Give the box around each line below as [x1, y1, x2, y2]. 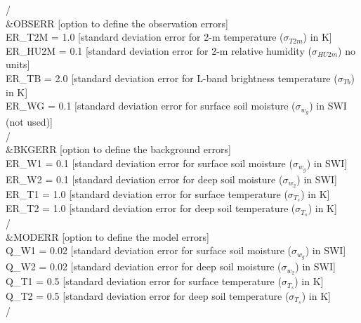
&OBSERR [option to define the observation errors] [6, 15, 228, 30]
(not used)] [6, 114, 53, 129]
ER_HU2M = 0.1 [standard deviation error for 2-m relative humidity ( [6, 43, 312, 58]
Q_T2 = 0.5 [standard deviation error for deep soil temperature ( [6, 289, 289, 303]
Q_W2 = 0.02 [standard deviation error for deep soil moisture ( [6, 259, 282, 274]
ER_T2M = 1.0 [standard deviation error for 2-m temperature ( [6, 29, 284, 44]
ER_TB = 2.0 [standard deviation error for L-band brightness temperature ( [6, 70, 338, 85]
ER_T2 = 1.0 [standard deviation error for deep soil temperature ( [6, 201, 296, 216]
